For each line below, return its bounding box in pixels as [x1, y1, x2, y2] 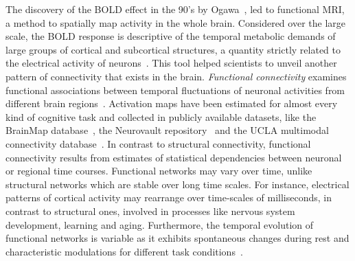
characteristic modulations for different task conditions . [5, 244, 243, 258]
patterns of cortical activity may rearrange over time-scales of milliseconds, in [5, 190, 332, 205]
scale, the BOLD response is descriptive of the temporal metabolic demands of [5, 29, 336, 43]
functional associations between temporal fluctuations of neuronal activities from [5, 82, 345, 97]
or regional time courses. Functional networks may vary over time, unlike [5, 163, 312, 178]
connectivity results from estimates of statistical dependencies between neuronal [5, 150, 342, 164]
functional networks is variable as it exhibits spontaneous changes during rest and [5, 231, 350, 245]
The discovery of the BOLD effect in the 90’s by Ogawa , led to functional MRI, [5, 2, 345, 16]
